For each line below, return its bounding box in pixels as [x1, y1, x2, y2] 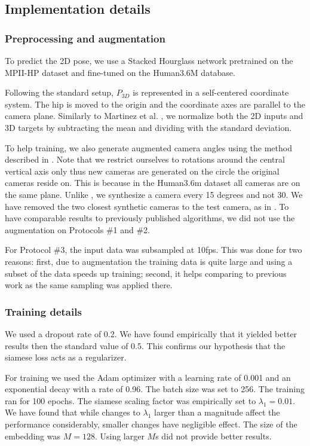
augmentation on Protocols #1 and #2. [5, 223, 150, 236]
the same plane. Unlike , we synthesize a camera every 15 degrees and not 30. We [5, 188, 303, 200]
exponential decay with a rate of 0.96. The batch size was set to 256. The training [5, 383, 305, 395]
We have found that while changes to [5, 406, 140, 418]
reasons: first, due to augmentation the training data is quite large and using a [5, 255, 293, 267]
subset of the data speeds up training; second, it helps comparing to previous [5, 267, 287, 279]
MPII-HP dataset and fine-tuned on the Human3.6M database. [5, 66, 235, 78]
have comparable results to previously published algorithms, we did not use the [5, 212, 295, 224]
